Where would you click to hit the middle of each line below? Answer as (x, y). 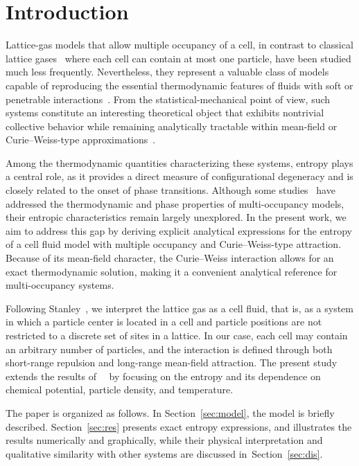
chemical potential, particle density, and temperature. (120, 389)
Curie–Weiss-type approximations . (81, 140)
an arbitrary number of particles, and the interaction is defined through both (169, 349)
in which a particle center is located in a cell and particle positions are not (164, 322)
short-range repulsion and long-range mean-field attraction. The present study (172, 362)
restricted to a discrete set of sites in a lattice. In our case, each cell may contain (177, 335)
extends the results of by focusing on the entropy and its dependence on (163, 376)
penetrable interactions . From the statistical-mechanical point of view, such (168, 99)
